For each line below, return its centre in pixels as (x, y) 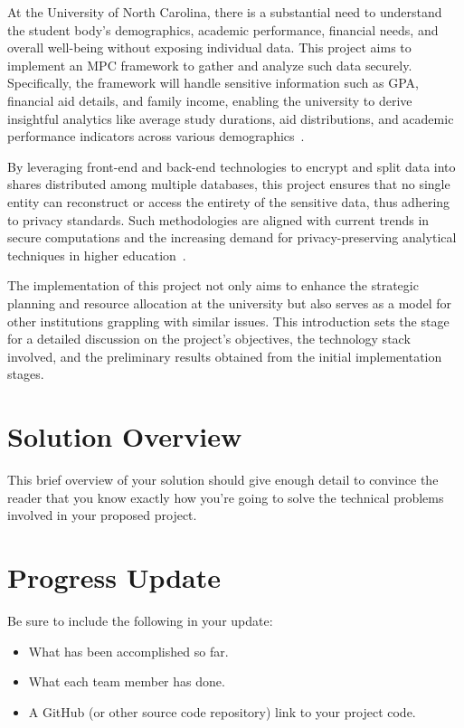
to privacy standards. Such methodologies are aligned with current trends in (218, 219)
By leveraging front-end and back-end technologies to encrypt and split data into (232, 166)
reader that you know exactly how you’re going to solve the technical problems (226, 497)
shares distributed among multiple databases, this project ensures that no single (229, 184)
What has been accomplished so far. (128, 651)
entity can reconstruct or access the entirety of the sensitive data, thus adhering (229, 201)
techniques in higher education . (97, 255)
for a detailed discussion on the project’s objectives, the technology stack (209, 339)
